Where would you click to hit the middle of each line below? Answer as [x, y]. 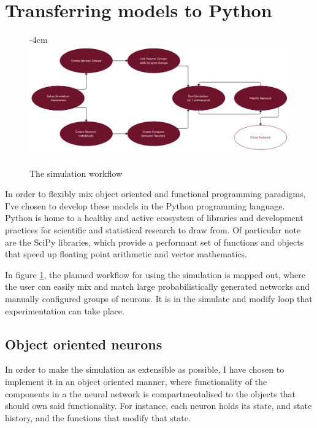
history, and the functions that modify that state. [98, 417]
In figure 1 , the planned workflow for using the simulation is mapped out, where [155, 274]
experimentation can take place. [65, 310]
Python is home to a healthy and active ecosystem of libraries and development [154, 218]
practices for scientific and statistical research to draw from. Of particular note [153, 229]
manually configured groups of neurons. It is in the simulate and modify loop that [159, 298]
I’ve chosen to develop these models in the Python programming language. [145, 205]
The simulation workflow [76, 173]
